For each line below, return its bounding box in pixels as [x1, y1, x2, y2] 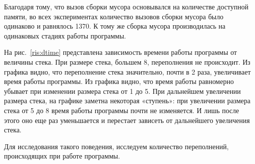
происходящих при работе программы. [4, 151, 120, 161]
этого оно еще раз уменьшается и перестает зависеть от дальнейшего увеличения [4, 115, 250, 125]
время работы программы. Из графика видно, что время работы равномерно [4, 76, 234, 86]
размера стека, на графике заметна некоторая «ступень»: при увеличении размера [4, 95, 251, 106]
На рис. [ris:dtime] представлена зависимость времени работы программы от [4, 47, 237, 57]
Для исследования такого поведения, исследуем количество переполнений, [4, 141, 229, 151]
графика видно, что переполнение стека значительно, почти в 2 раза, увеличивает [4, 66, 251, 77]
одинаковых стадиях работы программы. [4, 30, 126, 41]
